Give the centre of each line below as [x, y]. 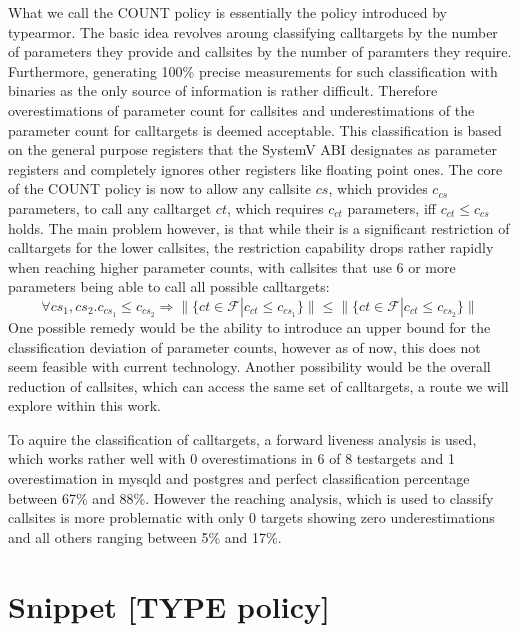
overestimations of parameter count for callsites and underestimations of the [241, 109]
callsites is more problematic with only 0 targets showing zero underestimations [251, 517]
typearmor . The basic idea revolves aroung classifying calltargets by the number [253, 31]
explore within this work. [85, 405]
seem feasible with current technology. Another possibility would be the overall [249, 366]
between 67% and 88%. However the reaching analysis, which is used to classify [251, 497]
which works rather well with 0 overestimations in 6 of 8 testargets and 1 [231, 458]
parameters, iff [391, 207]
